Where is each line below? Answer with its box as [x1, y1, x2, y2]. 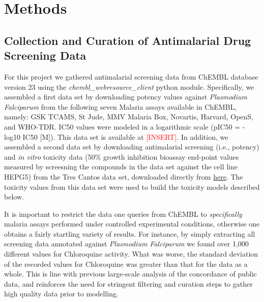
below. [4, 191, 24, 202]
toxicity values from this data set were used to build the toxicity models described [4, 181, 260, 192]
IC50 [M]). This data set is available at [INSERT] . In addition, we [22, 131, 228, 142]
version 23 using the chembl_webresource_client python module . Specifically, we [4, 81, 254, 92]
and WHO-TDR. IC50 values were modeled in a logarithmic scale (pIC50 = [4, 121, 241, 132]
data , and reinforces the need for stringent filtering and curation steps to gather [4, 278, 253, 289]
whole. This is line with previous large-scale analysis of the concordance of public [4, 268, 257, 279]
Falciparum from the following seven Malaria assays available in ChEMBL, [4, 101, 237, 112]
